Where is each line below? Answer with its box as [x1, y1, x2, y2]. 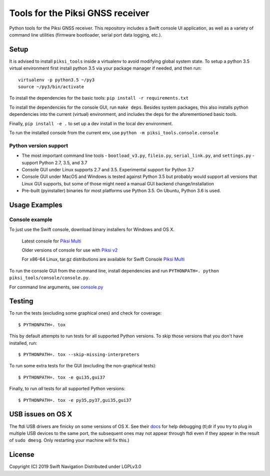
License [9, 450, 34, 459]
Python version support [9, 142, 68, 149]
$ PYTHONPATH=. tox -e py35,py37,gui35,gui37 [18, 397, 132, 403]
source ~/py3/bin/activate [18, 84, 84, 90]
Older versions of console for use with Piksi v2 [21, 247, 118, 253]
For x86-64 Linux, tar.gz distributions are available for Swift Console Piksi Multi [21, 256, 185, 263]
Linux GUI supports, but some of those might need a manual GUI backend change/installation [21, 180, 214, 186]
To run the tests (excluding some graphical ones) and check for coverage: [9, 310, 162, 316]
